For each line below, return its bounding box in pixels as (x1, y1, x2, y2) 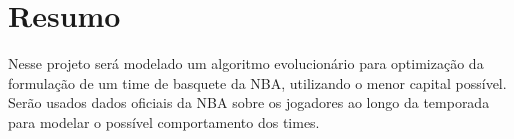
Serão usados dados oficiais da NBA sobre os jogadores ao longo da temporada (8, 92, 490, 113)
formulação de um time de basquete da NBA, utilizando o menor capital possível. (8, 72, 507, 93)
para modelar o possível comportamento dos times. (8, 111, 320, 132)
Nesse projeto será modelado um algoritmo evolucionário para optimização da (8, 53, 484, 74)
